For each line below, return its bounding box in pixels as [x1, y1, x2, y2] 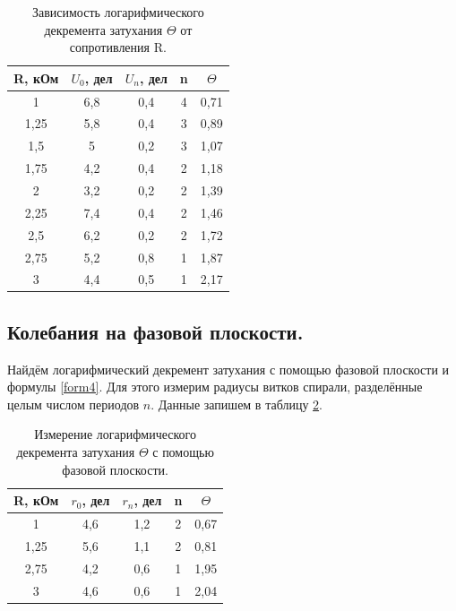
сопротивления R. [69, 38, 167, 56]
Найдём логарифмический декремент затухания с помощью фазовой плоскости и [7, 359, 450, 378]
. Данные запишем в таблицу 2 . [151, 394, 323, 413]
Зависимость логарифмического [31, 3, 204, 21]
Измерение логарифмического [34, 425, 196, 443]
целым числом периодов [7, 394, 140, 413]
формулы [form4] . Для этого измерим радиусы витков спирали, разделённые [7, 377, 423, 396]
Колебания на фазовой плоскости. [7, 317, 304, 345]
